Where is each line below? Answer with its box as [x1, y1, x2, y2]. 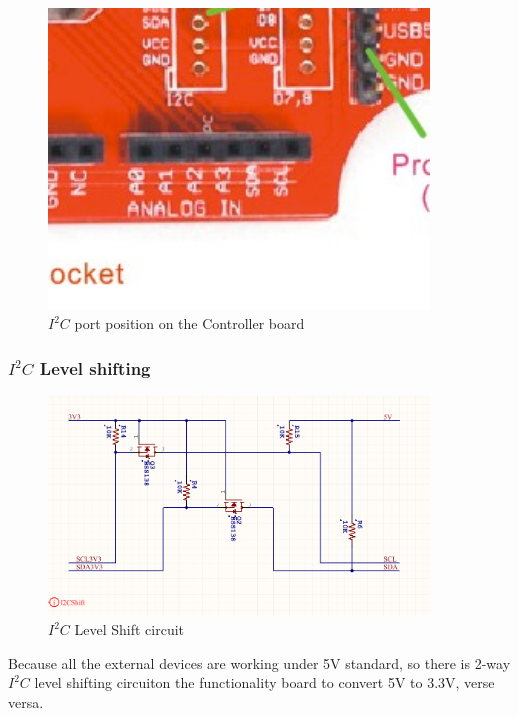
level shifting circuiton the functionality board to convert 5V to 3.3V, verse [34, 672, 495, 693]
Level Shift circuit [74, 619, 185, 640]
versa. [8, 691, 44, 712]
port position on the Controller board [74, 313, 305, 334]
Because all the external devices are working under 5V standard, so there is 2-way [8, 652, 511, 673]
